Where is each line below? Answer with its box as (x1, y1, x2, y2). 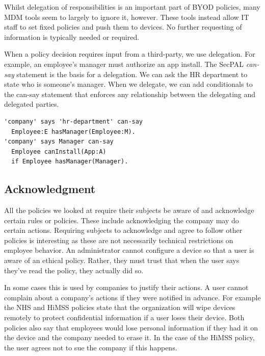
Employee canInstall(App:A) (11, 148, 107, 155)
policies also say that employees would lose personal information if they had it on (4, 322, 258, 333)
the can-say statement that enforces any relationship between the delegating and (4, 88, 256, 99)
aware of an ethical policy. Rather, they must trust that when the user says (4, 255, 240, 266)
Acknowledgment (4, 181, 96, 197)
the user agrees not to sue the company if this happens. (4, 342, 177, 352)
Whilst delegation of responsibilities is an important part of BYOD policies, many (4, 2, 260, 12)
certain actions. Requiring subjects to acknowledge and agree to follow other (4, 225, 243, 235)
